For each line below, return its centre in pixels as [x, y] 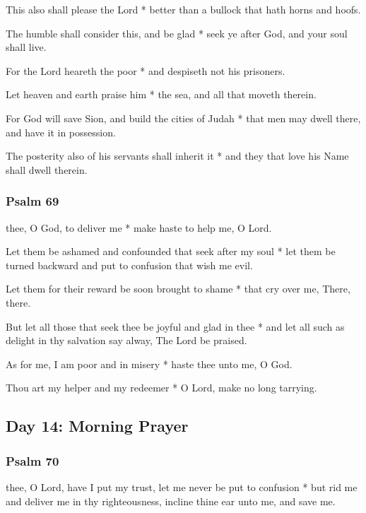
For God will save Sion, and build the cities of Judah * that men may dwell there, [183, 118]
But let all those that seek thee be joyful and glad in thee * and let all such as [175, 326]
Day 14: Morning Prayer [97, 426]
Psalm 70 [33, 460]
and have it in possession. [61, 132]
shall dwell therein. [47, 169]
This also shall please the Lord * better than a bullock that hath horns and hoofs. [183, 9]
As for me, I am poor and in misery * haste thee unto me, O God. [149, 364]
